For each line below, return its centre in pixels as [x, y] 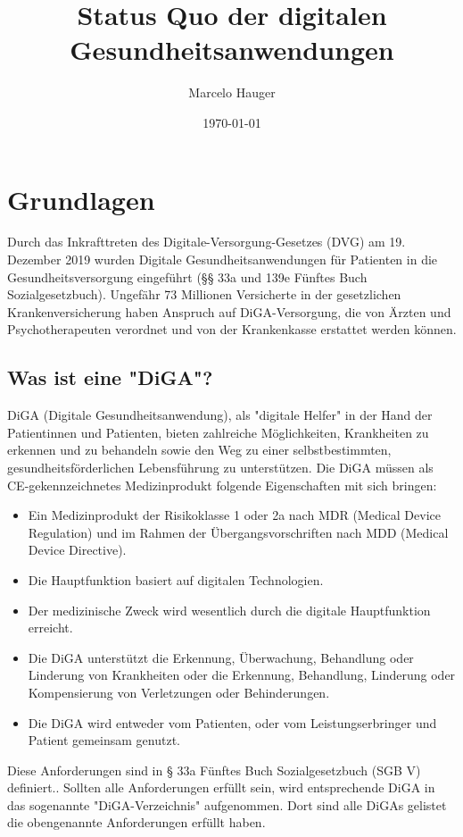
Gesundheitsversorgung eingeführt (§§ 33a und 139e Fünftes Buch [187, 276]
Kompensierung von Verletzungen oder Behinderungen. [179, 692]
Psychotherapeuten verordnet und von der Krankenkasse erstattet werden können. [232, 329]
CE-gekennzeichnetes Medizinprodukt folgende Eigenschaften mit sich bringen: [222, 485]
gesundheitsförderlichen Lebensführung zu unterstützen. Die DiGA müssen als [220, 467]
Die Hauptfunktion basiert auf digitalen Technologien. [176, 579]
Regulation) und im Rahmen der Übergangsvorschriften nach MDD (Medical [238, 532]
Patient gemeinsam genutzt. [104, 740]
